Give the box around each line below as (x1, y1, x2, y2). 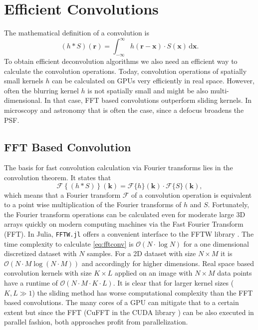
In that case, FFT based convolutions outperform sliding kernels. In (44, 95, 252, 105)
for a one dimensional (183, 238, 249, 249)
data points (217, 268, 252, 278)
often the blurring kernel (4, 85, 79, 95)
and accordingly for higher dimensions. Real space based (81, 258, 255, 268)
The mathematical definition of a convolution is (4, 27, 149, 38)
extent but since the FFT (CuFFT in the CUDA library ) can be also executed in (4, 307, 254, 317)
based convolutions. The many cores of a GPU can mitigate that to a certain (4, 297, 239, 308)
